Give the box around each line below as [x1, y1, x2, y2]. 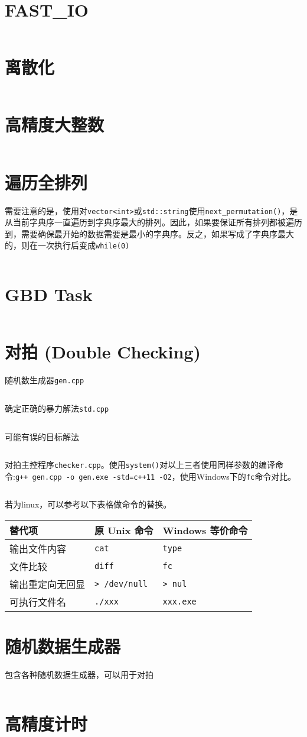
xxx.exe [162, 597, 197, 607]
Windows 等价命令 [162, 523, 248, 538]
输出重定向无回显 [9, 577, 86, 591]
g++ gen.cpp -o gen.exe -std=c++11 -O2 [15, 473, 172, 481]
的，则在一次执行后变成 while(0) [5, 239, 130, 251]
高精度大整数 [5, 112, 104, 137]
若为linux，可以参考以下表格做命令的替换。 [5, 498, 172, 510]
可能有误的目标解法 [5, 430, 79, 442]
